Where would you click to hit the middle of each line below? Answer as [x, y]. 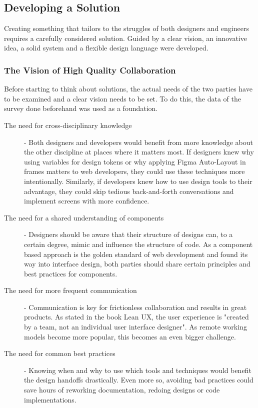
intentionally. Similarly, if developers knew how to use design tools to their [138, 181]
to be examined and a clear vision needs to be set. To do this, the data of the [122, 98]
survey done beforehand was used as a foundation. [81, 108]
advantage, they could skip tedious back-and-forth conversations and [129, 191]
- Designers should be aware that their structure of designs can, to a [128, 234]
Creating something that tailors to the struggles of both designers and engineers [126, 28]
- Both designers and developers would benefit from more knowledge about [138, 142]
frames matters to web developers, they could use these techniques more [134, 171]
